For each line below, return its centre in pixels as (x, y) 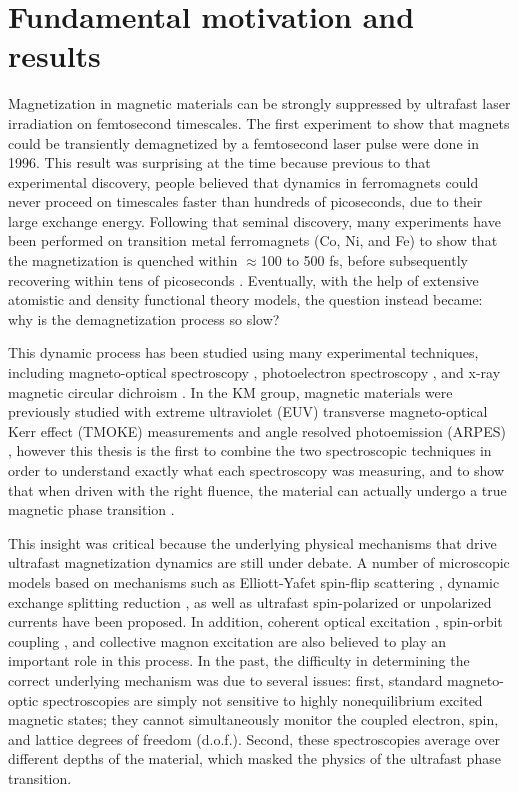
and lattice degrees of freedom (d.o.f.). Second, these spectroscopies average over (254, 738)
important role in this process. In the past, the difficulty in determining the (239, 660)
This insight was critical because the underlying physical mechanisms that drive (252, 542)
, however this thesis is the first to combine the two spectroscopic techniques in (250, 450)
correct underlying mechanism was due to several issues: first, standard (225, 679)
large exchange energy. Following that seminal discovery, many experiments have (254, 220)
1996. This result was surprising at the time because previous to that (219, 162)
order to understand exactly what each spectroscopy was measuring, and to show (256, 470)
